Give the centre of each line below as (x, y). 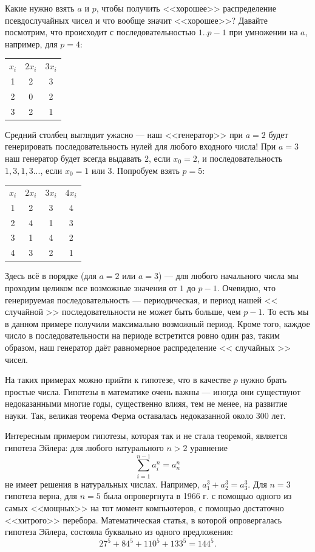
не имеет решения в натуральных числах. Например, (102, 484)
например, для (31, 43)
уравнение (209, 448)
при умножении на (263, 32)
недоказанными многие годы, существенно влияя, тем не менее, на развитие (146, 403)
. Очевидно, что (246, 287)
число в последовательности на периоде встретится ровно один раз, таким (142, 335)
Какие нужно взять (40, 8)
